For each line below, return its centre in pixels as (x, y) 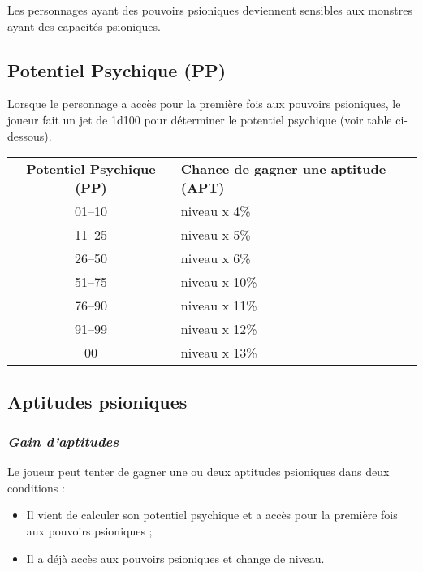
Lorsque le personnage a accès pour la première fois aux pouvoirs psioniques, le (204, 104)
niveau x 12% (219, 329)
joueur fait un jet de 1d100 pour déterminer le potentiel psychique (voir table (200, 119)
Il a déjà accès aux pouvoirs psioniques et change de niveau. (175, 558)
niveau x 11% (219, 305)
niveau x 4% (216, 211)
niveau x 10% (219, 282)
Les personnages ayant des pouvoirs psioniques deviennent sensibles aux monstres (210, 10)
